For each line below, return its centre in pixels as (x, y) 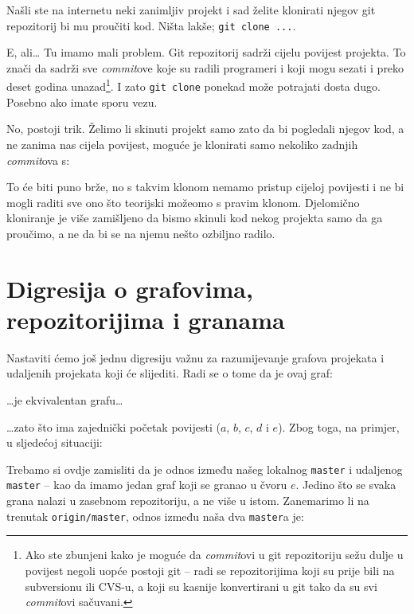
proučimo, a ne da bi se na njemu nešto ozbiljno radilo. (141, 233)
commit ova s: (38, 160)
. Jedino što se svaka (346, 485)
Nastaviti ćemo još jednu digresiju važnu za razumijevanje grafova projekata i (195, 357)
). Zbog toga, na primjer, (339, 426)
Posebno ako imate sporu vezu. (82, 102)
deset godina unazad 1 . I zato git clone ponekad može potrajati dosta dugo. (193, 85)
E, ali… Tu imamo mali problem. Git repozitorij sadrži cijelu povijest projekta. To (206, 52)
